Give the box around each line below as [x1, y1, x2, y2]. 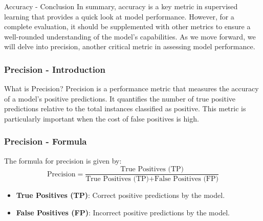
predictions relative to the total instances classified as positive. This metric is [4, 103, 246, 114]
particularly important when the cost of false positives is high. [4, 113, 199, 124]
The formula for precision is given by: [4, 155, 122, 166]
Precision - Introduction [4, 63, 105, 75]
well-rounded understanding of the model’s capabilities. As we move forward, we [4, 31, 256, 42]
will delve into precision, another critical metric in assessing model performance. [4, 41, 255, 52]
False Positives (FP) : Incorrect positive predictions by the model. [16, 207, 230, 218]
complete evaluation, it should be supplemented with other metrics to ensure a [4, 21, 251, 32]
